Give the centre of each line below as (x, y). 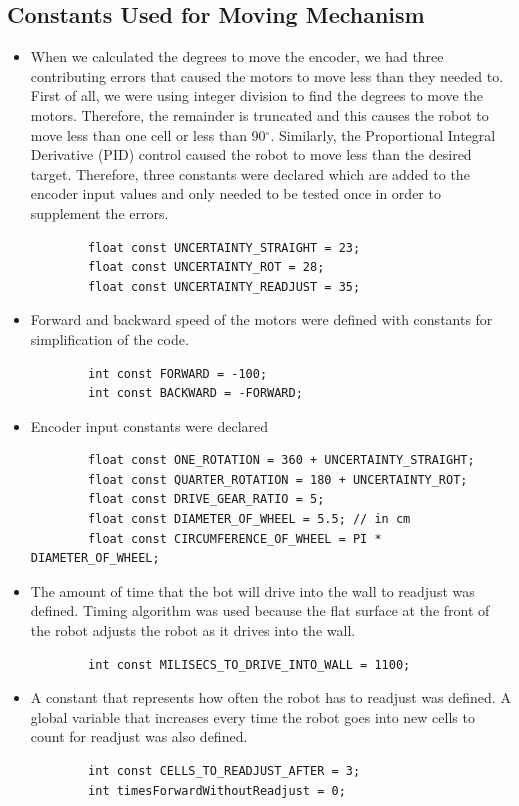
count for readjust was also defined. (139, 736)
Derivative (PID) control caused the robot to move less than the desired (251, 154)
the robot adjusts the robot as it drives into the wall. (193, 630)
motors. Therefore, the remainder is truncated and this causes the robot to (259, 114)
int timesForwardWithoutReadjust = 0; (217, 790)
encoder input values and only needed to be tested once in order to (235, 193)
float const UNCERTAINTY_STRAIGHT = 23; (224, 247)
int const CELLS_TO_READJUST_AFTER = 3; (224, 771)
